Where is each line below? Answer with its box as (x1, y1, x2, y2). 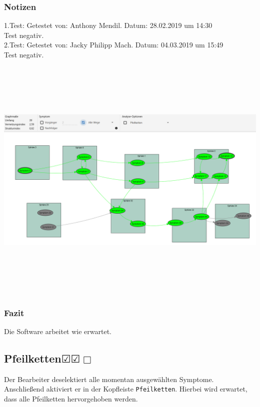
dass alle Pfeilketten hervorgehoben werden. (4, 393, 138, 404)
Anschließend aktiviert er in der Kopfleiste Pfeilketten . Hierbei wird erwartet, (4, 384, 247, 394)
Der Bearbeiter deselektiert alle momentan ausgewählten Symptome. (4, 374, 214, 384)
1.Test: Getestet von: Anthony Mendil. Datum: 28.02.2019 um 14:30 (4, 20, 212, 30)
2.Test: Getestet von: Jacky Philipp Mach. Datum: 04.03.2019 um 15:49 (4, 39, 223, 50)
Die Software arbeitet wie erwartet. (4, 326, 111, 336)
